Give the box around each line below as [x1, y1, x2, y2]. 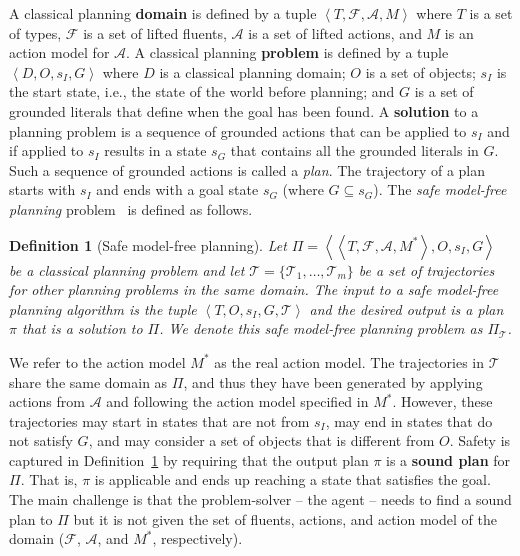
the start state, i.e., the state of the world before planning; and [9, 81, 395, 102]
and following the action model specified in [106, 391, 369, 412]
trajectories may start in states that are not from [9, 410, 310, 431]
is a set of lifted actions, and [248, 22, 422, 43]
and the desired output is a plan [309, 298, 504, 319]
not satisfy [9, 430, 73, 451]
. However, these [392, 391, 493, 412]
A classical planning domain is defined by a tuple [9, 3, 317, 23]
